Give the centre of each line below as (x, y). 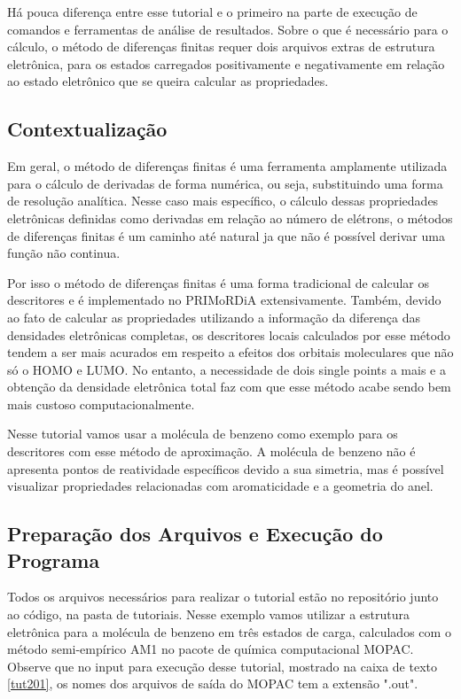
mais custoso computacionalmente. (101, 404)
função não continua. (64, 253)
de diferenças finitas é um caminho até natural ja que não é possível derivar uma (226, 235)
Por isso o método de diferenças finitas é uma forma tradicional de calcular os (218, 282)
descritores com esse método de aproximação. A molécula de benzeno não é (211, 451)
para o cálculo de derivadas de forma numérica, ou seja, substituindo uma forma (225, 183)
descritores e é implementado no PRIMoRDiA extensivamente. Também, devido (224, 300)
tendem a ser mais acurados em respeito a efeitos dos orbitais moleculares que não (230, 352)
